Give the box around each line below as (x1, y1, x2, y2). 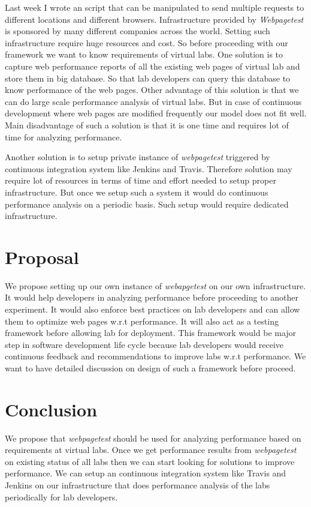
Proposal (5, 244, 79, 269)
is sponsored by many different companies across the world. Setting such (5, 25, 270, 37)
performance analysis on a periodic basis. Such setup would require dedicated (5, 197, 289, 210)
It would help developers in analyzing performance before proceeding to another (5, 291, 298, 304)
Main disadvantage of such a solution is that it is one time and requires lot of (5, 118, 289, 131)
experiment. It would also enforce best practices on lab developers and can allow (5, 303, 300, 315)
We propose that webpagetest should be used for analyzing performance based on (5, 431, 301, 444)
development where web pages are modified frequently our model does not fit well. (5, 107, 307, 119)
